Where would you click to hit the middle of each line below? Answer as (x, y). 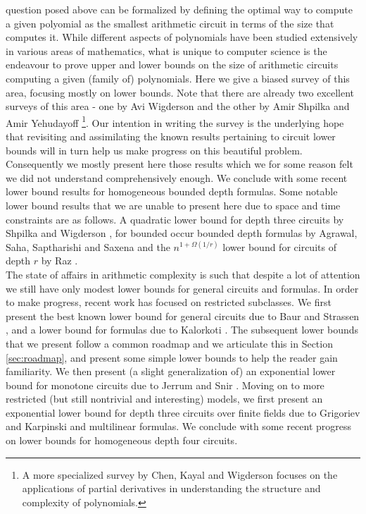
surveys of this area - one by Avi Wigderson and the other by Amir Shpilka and (178, 106)
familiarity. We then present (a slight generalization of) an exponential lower (171, 371)
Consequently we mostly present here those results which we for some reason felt (179, 164)
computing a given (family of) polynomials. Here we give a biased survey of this (178, 78)
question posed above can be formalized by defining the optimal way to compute (179, 9)
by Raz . (59, 261)
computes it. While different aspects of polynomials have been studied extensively (182, 37)
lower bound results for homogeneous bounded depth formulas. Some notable (172, 191)
